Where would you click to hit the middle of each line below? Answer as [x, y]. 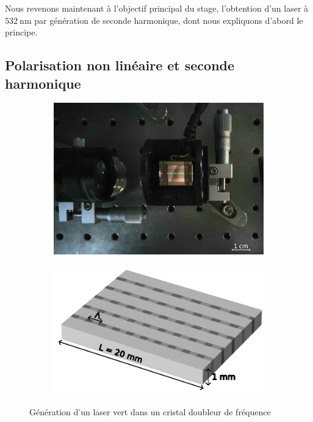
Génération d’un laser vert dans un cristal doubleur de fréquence [150, 412]
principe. [21, 32]
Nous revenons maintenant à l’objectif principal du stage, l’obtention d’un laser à [157, 8]
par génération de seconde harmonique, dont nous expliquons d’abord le [169, 20]
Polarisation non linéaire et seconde [120, 65]
